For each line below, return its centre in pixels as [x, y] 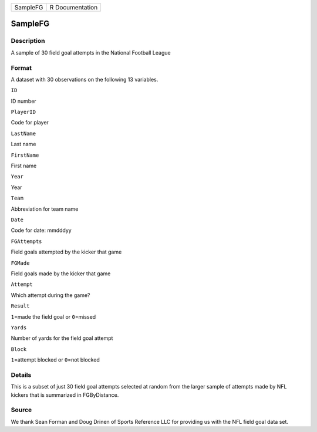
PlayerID [23, 112]
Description [28, 41]
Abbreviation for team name [45, 209]
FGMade [20, 263]
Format [21, 67]
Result [20, 306]
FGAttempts [26, 241]
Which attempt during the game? [50, 295]
